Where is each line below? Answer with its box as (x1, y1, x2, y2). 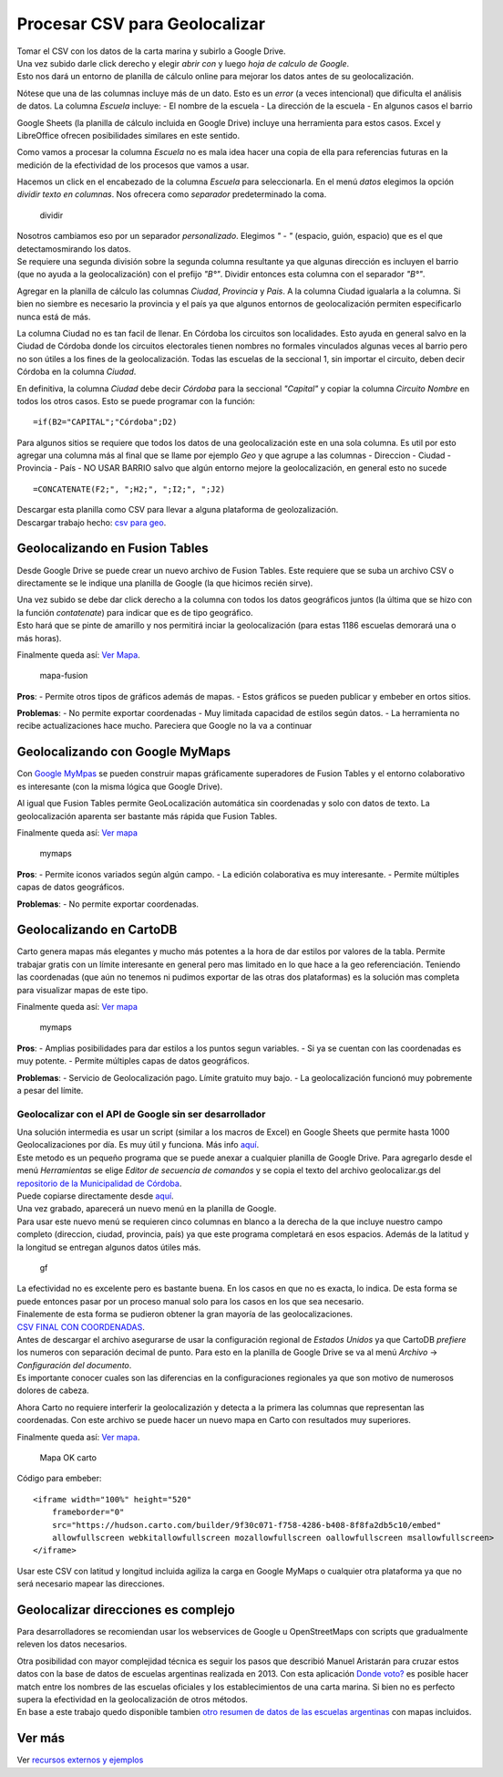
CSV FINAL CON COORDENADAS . (16, 1321, 145, 1332)
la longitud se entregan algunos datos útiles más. (16, 1242, 201, 1252)
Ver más (16, 1730, 66, 1746)
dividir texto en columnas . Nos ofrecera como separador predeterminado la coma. (16, 189, 327, 200)
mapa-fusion (39, 670, 88, 681)
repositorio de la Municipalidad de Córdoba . (16, 1178, 182, 1189)
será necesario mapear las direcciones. (16, 1578, 166, 1589)
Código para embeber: (16, 1473, 102, 1484)
